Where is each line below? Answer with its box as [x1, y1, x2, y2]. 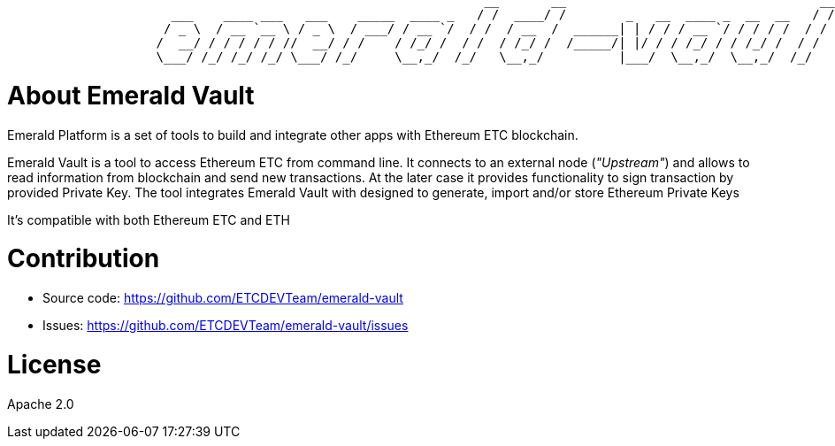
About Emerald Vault [7, 80, 255, 111]
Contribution [7, 243, 160, 274]
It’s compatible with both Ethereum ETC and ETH [7, 211, 290, 227]
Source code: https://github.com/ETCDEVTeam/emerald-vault [42, 290, 403, 305]
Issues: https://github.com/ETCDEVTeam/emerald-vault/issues [42, 318, 409, 333]
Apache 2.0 [7, 396, 74, 411]
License [7, 349, 102, 380]
